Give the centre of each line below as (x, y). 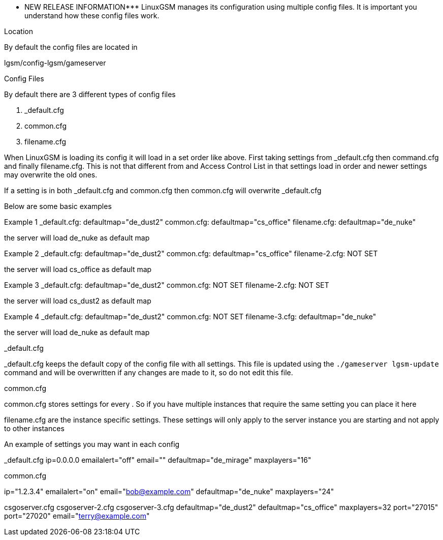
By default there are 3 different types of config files (90, 94)
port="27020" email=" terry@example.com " (77, 516)
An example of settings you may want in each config (92, 444)
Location (19, 31)
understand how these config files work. (92, 16)
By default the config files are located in (71, 47)
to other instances (34, 428)
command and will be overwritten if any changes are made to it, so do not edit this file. (149, 372)
